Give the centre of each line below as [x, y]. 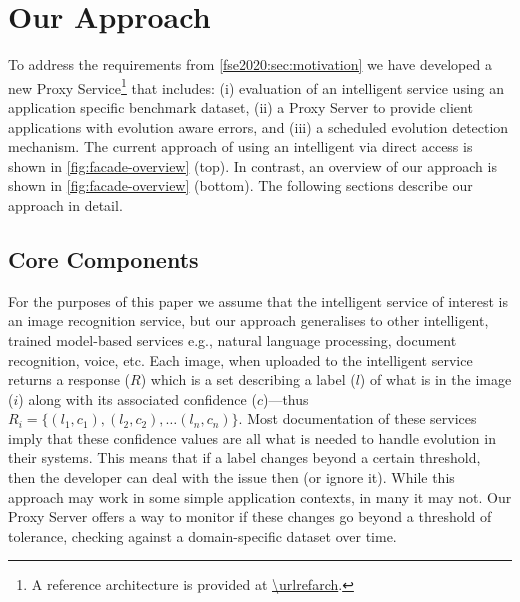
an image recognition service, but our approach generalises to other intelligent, [248, 320]
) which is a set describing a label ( [248, 379]
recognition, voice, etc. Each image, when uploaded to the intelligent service [240, 359]
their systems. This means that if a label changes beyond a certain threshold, [244, 457]
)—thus [285, 398]
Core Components [103, 258]
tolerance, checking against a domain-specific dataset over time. [202, 535]
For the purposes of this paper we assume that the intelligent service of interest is [258, 300]
